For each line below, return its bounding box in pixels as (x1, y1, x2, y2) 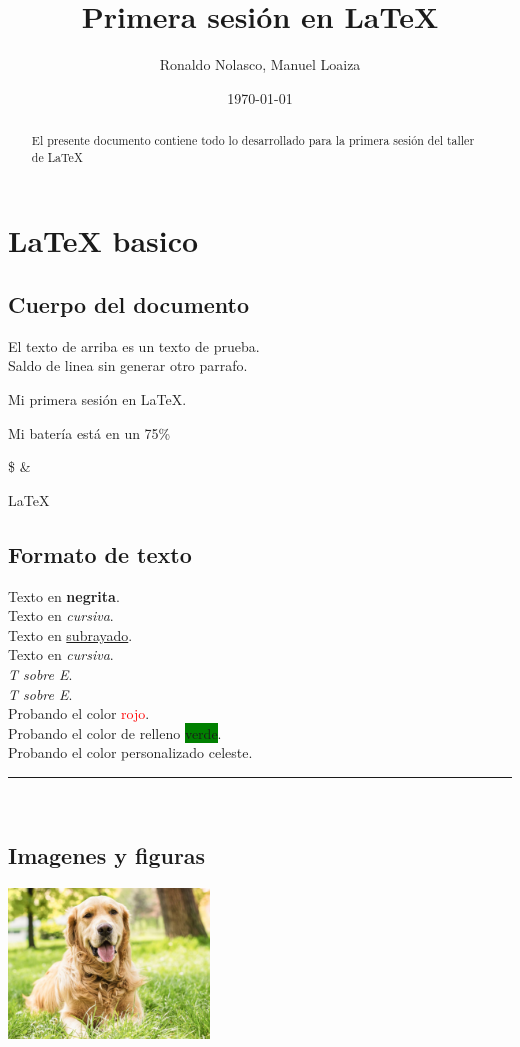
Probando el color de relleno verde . (8, 722, 222, 743)
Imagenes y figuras (8, 839, 206, 870)
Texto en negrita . (8, 585, 120, 606)
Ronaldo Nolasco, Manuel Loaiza (159, 54, 361, 75)
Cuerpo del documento (8, 289, 250, 319)
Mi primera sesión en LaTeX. (8, 389, 187, 409)
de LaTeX (31, 148, 83, 165)
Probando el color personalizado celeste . (8, 742, 253, 763)
